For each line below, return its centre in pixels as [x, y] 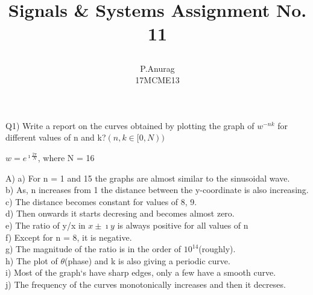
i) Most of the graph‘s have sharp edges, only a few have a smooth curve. [141, 272]
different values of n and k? [56, 137]
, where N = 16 [66, 157]
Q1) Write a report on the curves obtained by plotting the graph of [130, 125]
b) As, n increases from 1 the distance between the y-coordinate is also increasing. [157, 190]
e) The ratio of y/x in [46, 225]
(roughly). [217, 249]
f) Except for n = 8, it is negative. [69, 237]
